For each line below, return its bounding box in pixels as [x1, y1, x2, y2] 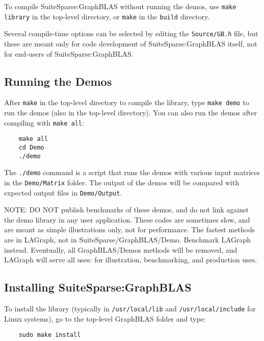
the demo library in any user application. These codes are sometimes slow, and [4, 214, 250, 225]
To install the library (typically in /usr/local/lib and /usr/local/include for [4, 303, 256, 313]
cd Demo [18, 143, 44, 151]
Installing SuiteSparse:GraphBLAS [4, 279, 192, 295]
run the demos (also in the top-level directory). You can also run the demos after [4, 107, 257, 118]
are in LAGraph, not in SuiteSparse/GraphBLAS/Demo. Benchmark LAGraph [4, 234, 251, 245]
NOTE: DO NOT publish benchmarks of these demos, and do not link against [4, 204, 249, 215]
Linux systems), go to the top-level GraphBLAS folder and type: [4, 313, 206, 324]
